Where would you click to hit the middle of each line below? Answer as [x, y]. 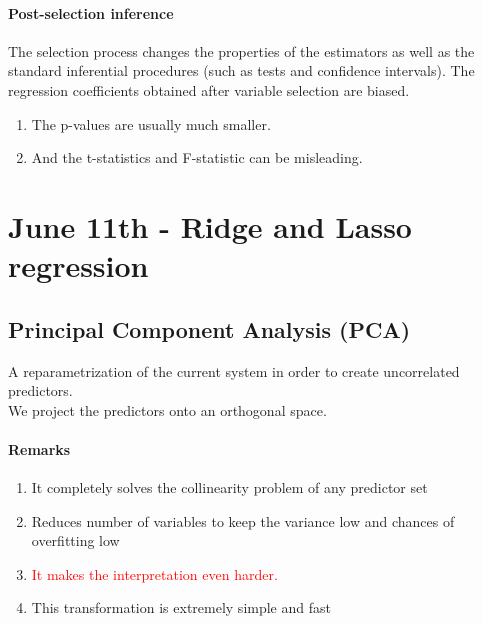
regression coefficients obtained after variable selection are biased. [209, 89]
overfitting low [75, 540]
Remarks [39, 448]
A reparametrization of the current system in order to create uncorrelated [234, 370]
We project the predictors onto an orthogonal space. [167, 409]
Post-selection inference [91, 12]
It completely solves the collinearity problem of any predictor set [229, 487]
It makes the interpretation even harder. [154, 573]
